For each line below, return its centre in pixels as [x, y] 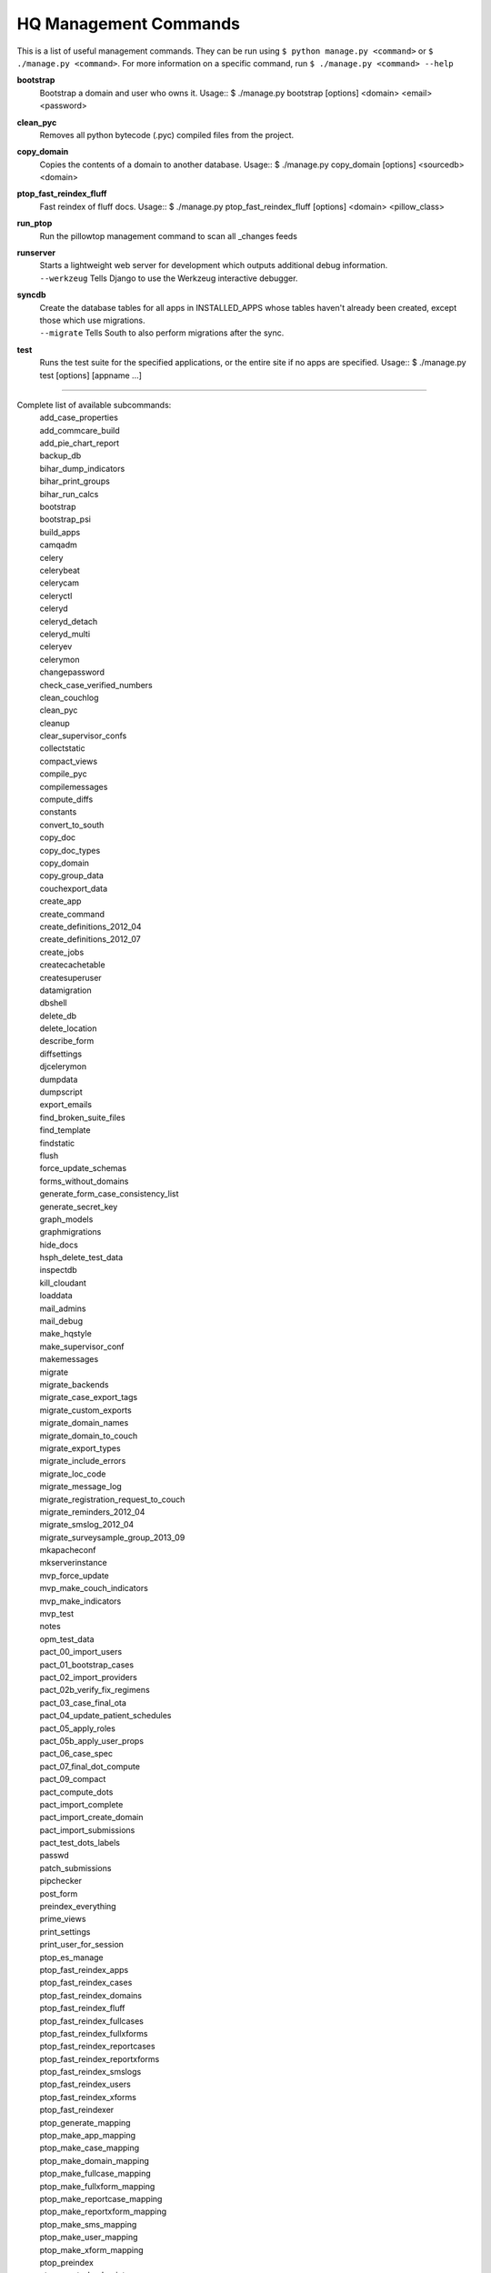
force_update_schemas [83, 1168]
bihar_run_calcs [69, 494]
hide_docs [59, 1245]
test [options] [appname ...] [91, 375]
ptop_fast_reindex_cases [86, 1983]
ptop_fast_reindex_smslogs [90, 2072]
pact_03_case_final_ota [83, 1702]
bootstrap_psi [65, 519]
